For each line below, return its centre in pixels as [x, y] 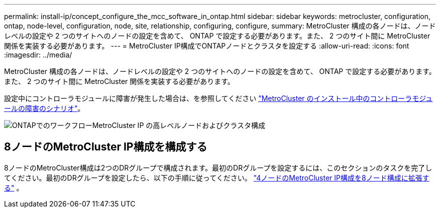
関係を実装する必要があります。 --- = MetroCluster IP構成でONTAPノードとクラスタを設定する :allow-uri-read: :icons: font [207, 46]
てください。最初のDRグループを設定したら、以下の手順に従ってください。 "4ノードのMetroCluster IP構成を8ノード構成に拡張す [217, 177]
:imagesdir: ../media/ [38, 55]
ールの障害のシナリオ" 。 [44, 108]
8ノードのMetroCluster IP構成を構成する [106, 147]
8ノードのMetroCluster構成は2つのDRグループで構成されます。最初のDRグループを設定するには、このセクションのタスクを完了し [218, 167]
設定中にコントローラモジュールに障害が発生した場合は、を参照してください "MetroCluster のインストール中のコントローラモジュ [218, 98]
